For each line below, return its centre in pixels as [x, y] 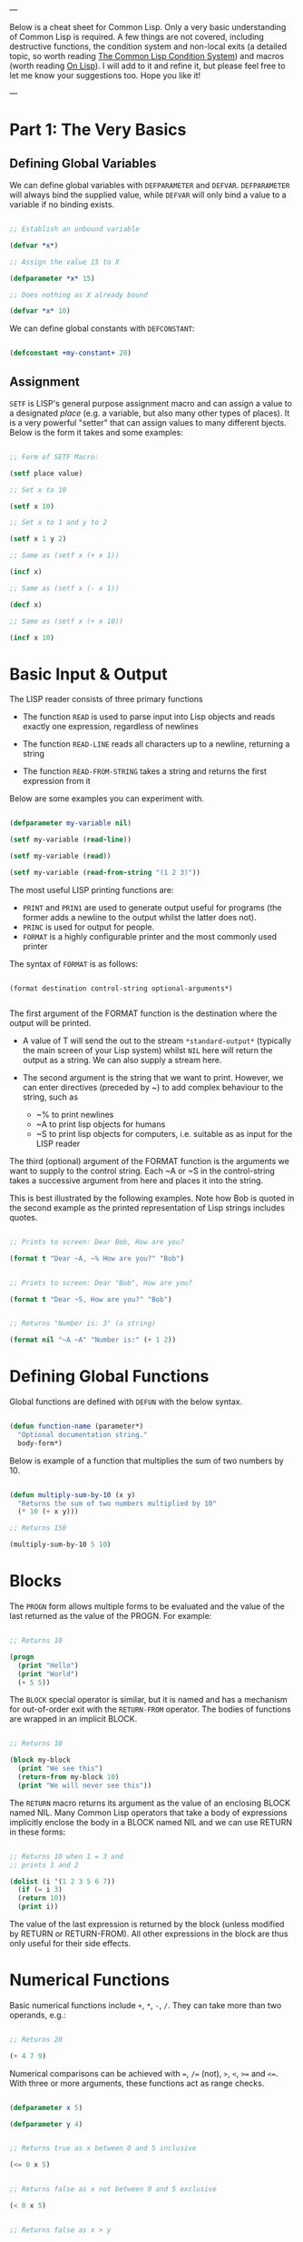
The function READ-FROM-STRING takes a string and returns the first [145, 771]
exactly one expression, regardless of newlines [111, 727]
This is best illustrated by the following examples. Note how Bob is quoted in [152, 1198]
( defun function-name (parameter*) [77, 1427]
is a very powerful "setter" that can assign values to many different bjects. [148, 422]
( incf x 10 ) [32, 638]
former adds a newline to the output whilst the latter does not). [139, 917]
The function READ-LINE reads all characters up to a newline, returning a [156, 744]
